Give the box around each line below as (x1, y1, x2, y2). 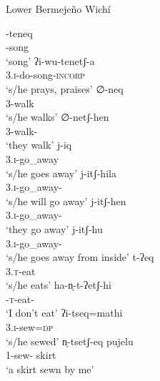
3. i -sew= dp (6, 320, 54, 335)
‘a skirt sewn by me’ (6, 361, 94, 376)
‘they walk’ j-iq (6, 137, 72, 152)
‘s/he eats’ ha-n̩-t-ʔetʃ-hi (6, 277, 111, 292)
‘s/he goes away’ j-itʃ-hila (6, 165, 116, 180)
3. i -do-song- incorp (6, 67, 85, 82)
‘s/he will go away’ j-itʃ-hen (6, 193, 126, 208)
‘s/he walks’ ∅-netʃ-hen (6, 109, 109, 124)
